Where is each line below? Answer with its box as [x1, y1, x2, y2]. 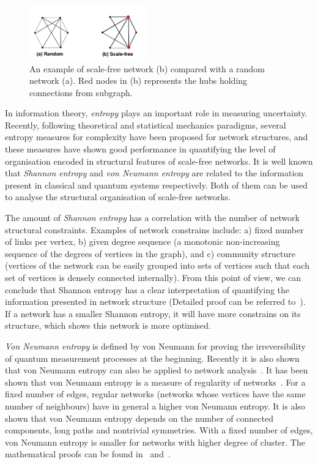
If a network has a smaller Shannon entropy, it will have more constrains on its [5, 307, 301, 320]
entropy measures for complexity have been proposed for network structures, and [5, 130, 308, 143]
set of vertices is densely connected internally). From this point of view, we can [5, 271, 301, 283]
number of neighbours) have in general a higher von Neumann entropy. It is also [5, 399, 305, 412]
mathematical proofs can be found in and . [5, 447, 171, 460]
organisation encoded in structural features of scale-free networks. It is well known [5, 154, 313, 167]
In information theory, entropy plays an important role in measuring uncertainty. [5, 107, 308, 119]
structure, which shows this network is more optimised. [5, 319, 211, 332]
